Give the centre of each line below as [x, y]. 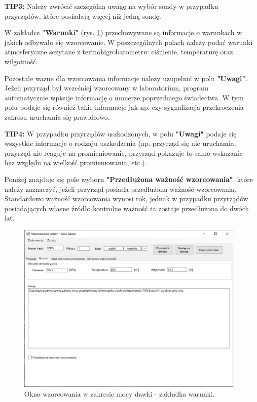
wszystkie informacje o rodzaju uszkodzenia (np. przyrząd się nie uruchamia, [120, 143]
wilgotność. [21, 61]
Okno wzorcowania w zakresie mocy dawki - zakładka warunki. [119, 394]
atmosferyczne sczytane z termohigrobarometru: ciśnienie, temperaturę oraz [119, 52]
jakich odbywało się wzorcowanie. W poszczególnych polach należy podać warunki [128, 42]
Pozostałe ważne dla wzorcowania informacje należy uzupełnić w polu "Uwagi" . [126, 78]
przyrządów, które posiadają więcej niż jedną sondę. [83, 16]
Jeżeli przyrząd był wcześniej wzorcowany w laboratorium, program [107, 88]
